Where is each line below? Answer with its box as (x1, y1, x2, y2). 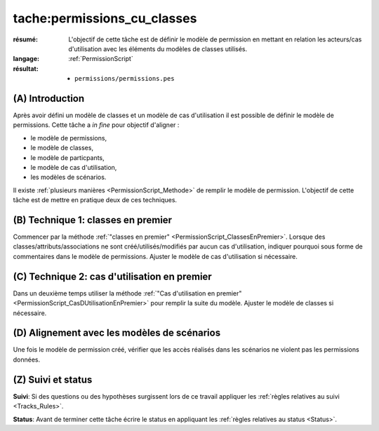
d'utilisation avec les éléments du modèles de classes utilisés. (68, 44, 248, 53)
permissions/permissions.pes (74, 74, 175, 83)
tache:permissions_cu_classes (13, 11, 197, 26)
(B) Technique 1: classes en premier (13, 214, 172, 226)
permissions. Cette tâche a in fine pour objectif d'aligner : (13, 121, 180, 129)
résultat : (13, 64, 39, 73)
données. (13, 355, 41, 364)
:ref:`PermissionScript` (68, 55, 133, 63)
